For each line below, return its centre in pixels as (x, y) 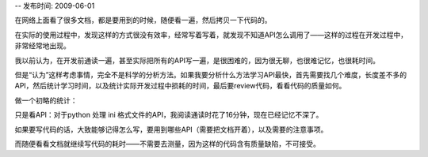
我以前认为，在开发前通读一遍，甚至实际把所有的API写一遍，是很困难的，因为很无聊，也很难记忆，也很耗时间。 (197, 60)
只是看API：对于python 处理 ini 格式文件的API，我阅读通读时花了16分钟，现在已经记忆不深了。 (169, 115)
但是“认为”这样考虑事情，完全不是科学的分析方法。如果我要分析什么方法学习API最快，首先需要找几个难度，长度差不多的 (211, 74)
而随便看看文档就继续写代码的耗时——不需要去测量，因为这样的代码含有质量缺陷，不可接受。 (167, 144)
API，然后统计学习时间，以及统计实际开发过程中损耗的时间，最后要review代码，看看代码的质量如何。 (180, 86)
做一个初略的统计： (46, 100)
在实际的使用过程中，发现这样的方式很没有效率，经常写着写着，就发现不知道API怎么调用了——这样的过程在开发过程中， (211, 35)
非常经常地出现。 (42, 46)
